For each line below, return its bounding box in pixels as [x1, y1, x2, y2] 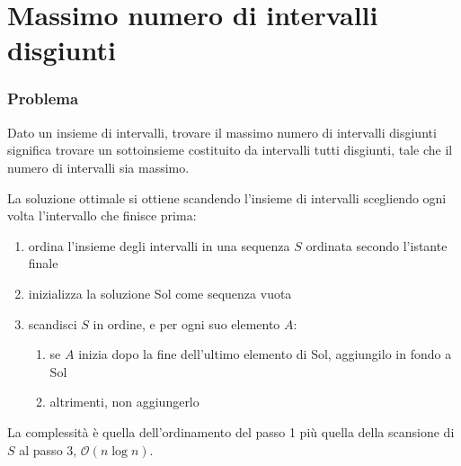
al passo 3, [19, 440, 77, 459]
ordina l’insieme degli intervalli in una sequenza [28, 236, 290, 255]
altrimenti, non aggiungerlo [49, 392, 199, 411]
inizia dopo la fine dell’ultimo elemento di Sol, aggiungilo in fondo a [78, 345, 452, 363]
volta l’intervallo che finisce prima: [7, 206, 197, 225]
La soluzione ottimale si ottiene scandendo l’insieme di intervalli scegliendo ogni [7, 188, 447, 207]
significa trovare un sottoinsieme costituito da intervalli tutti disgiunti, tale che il [7, 140, 453, 159]
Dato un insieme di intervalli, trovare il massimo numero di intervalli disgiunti [7, 122, 437, 141]
